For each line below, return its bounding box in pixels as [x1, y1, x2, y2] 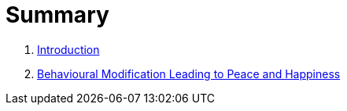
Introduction [37, 42, 100, 56]
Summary [6, 2, 109, 28]
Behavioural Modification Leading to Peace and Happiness [37, 66, 341, 81]
